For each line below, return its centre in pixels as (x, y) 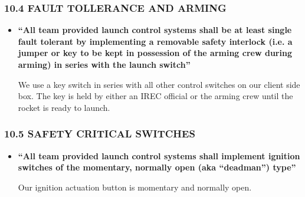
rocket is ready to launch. (64, 107)
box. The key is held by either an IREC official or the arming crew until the (155, 96)
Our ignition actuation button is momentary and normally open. (135, 187)
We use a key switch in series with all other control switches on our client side (159, 84)
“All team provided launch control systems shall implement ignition (159, 155)
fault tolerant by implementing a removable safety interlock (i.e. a (155, 41)
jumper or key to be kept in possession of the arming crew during (155, 53)
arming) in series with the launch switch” (104, 64)
